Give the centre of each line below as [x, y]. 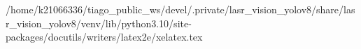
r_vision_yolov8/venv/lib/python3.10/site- [99, 23]
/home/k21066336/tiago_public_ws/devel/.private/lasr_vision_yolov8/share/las [180, 9]
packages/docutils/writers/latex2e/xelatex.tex [104, 37]
